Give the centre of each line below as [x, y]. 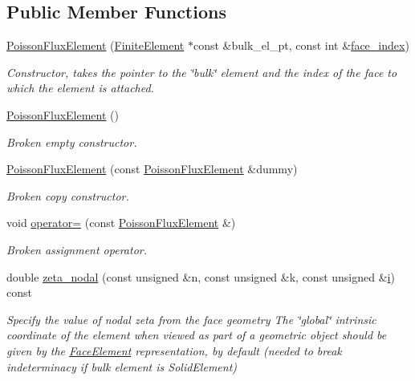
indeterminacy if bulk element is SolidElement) [122, 366]
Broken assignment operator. [77, 249]
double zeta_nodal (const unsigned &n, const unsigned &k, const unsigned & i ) [201, 276]
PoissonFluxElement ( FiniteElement [96, 45]
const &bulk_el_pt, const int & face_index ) [301, 45]
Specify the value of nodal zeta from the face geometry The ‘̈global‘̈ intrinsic [191, 319]
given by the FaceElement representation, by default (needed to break [174, 350]
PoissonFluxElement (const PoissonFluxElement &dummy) [152, 169]
